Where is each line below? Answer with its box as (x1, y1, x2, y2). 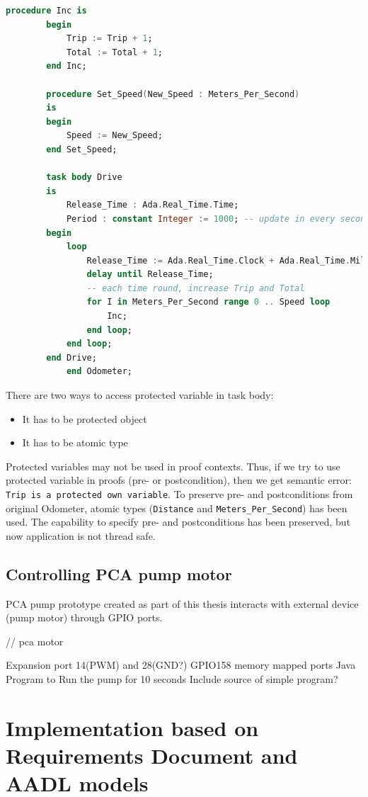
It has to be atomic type (22, 435, 128, 450)
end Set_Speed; (46, 144, 117, 154)
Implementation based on (6, 713, 259, 742)
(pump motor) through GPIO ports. (6, 610, 163, 625)
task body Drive (46, 172, 122, 183)
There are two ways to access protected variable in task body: (6, 388, 274, 402)
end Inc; (46, 61, 87, 72)
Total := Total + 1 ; (66, 47, 163, 57)
